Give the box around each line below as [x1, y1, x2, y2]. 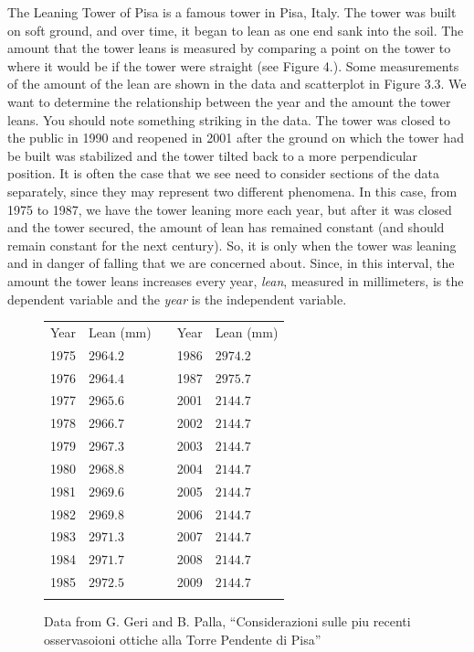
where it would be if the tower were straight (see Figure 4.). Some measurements [7, 56, 459, 75]
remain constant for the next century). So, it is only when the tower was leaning [7, 235, 457, 254]
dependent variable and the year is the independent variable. [7, 289, 347, 308]
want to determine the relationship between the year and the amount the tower [7, 91, 451, 111]
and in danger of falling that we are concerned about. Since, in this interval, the [7, 253, 455, 273]
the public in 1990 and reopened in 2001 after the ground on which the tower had [7, 128, 464, 147]
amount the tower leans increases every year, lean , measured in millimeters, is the [7, 271, 464, 290]
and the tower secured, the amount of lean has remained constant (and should [7, 218, 445, 237]
